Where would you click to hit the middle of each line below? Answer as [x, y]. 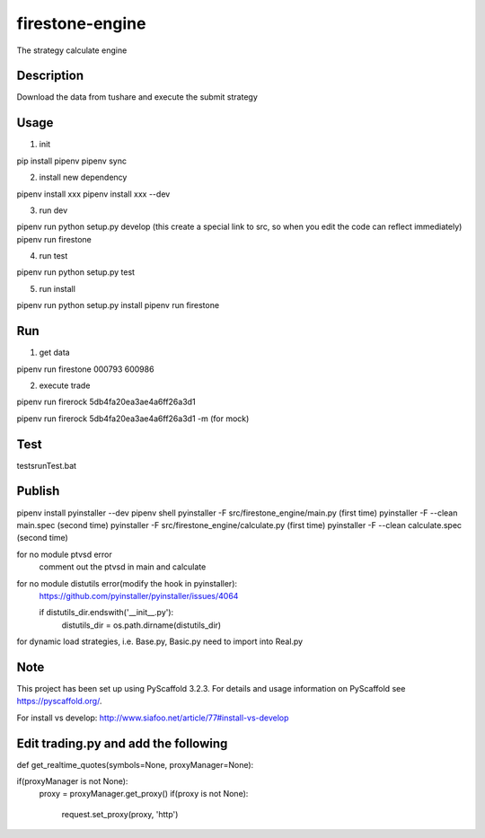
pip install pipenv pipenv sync [72, 161]
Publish [38, 491]
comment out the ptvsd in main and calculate [123, 567]
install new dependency [83, 177]
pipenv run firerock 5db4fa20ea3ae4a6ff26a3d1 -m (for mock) [133, 419]
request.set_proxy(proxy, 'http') [120, 814]
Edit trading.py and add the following [122, 743]
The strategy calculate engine [72, 50]
